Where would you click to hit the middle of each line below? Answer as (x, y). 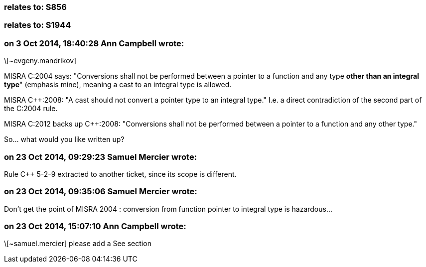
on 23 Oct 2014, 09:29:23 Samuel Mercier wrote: (101, 157)
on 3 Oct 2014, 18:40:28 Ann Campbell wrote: (94, 43)
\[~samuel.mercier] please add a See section (78, 244)
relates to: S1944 (38, 25)
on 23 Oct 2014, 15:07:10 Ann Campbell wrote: (95, 226)
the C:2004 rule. (31, 109)
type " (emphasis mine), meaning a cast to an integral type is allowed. (118, 85)
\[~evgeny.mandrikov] (40, 61)
